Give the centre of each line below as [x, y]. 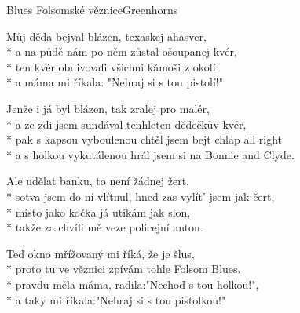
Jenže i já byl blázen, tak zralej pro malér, [108, 108]
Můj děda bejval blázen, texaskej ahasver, [106, 36]
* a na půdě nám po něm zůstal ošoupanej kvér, [122, 51]
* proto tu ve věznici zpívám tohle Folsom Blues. [124, 269]
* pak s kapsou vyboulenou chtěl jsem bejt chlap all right [145, 139]
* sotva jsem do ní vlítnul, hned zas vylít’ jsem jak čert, [141, 196]
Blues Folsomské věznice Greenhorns [92, 9]
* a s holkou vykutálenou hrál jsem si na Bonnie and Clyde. [150, 154]
